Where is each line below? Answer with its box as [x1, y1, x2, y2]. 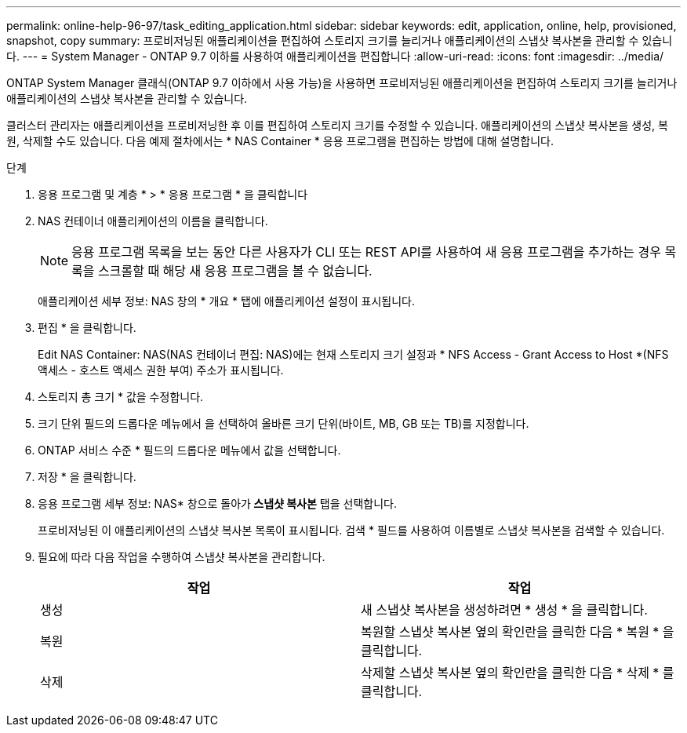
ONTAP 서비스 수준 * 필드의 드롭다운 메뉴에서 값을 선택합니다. [38, 443, 341, 457]
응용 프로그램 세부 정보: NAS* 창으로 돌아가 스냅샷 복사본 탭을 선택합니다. [38, 497, 397, 510]
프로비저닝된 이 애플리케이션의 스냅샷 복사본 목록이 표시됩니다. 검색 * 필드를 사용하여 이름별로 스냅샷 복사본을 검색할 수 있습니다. [38, 523, 665, 537]
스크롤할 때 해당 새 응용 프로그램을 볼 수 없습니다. [98, 263, 373, 279]
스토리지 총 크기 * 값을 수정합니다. [38, 390, 204, 403]
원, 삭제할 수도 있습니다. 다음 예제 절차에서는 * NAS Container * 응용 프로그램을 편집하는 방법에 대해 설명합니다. [6, 134, 554, 148]
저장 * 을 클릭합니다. [38, 470, 136, 483]
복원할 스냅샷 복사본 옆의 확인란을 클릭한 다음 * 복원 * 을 [361, 624, 674, 640]
